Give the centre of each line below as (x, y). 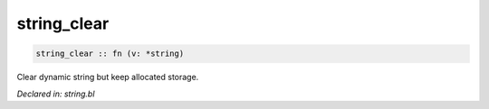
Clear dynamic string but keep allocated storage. (108, 77)
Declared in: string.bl (56, 94)
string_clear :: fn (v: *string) (110, 54)
